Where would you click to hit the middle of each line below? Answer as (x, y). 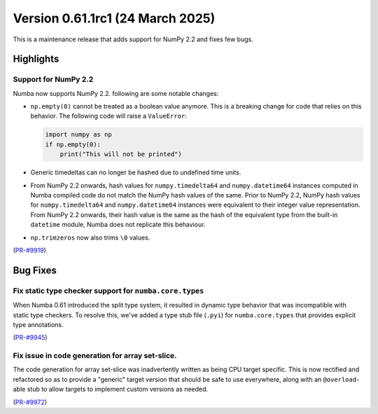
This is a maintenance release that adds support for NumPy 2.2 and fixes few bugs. (133, 39)
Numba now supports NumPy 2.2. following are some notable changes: (116, 93)
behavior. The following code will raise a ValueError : (108, 116)
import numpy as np (78, 134)
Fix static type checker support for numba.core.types (108, 291)
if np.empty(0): (73, 144)
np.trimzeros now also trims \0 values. (90, 237)
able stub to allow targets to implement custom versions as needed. (111, 389)
